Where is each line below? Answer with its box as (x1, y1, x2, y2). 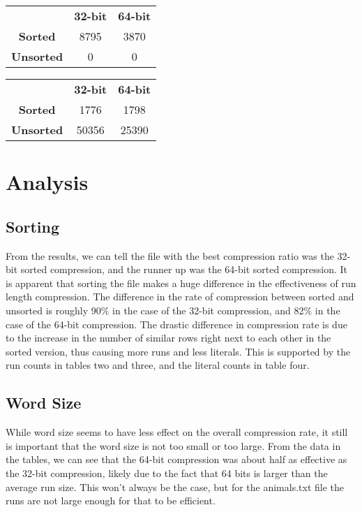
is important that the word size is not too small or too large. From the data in (6, 438, 341, 453)
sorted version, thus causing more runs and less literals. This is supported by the (6, 344, 351, 358)
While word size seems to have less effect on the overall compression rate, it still (6, 425, 348, 439)
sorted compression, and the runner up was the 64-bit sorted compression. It (20, 262, 347, 277)
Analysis (6, 168, 89, 196)
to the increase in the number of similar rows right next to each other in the (6, 330, 331, 345)
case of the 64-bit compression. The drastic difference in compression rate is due (6, 316, 347, 331)
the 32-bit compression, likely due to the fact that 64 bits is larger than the (6, 465, 328, 480)
